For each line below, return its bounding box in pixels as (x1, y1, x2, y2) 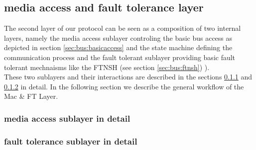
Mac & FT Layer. (4, 91, 58, 101)
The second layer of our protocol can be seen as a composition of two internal (4, 23, 241, 33)
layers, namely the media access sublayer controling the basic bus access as (4, 32, 233, 43)
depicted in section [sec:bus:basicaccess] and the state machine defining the (4, 42, 233, 53)
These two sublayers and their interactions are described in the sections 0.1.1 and (4, 72, 253, 82)
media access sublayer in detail (4, 112, 130, 124)
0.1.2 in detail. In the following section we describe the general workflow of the (4, 81, 244, 91)
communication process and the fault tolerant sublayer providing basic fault (4, 52, 236, 62)
